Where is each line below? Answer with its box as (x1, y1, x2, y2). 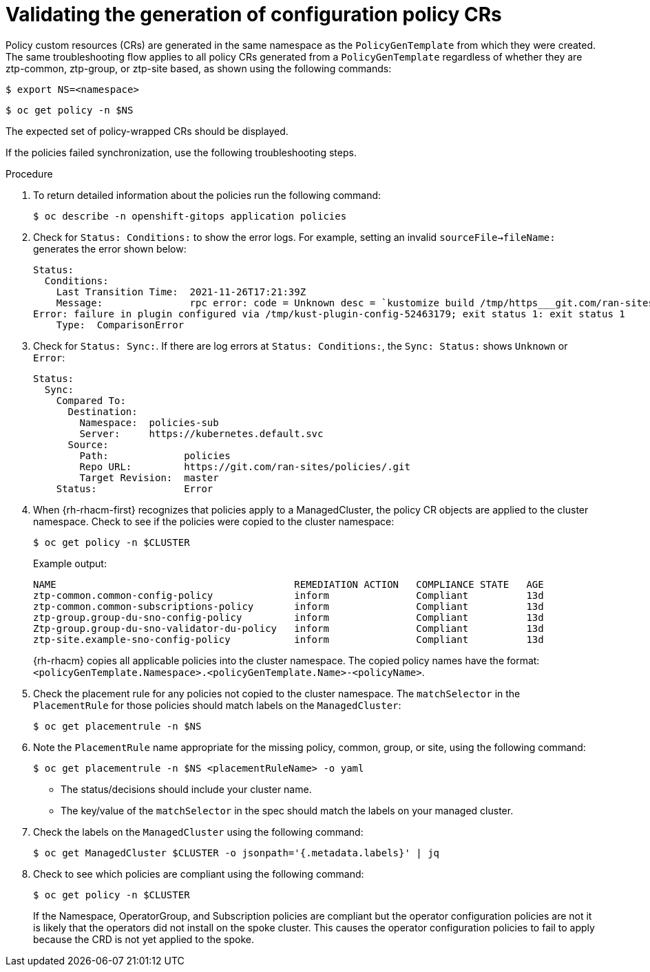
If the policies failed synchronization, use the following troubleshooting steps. (6, 146, 357, 158)
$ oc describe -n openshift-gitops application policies (33, 210, 347, 222)
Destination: (67, 405, 138, 417)
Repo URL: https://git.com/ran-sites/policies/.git (79, 461, 410, 472)
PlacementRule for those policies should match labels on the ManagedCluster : (33, 699, 401, 711)
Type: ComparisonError (56, 319, 185, 330)
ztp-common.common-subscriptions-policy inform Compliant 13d (33, 600, 544, 612)
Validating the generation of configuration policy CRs (6, 3, 502, 26)
